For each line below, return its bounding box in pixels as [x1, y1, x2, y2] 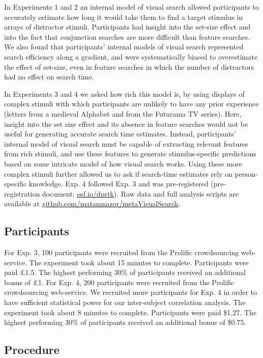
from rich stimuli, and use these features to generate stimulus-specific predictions [4, 148, 256, 159]
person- [235, 168, 258, 179]
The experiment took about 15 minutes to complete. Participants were [29, 257, 249, 267]
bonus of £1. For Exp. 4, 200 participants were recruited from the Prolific [4, 277, 235, 287]
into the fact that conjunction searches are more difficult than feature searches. [4, 31, 250, 42]
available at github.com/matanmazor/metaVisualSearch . [4, 198, 180, 209]
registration [4, 188, 40, 199]
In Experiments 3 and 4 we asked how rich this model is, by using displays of [4, 88, 245, 99]
